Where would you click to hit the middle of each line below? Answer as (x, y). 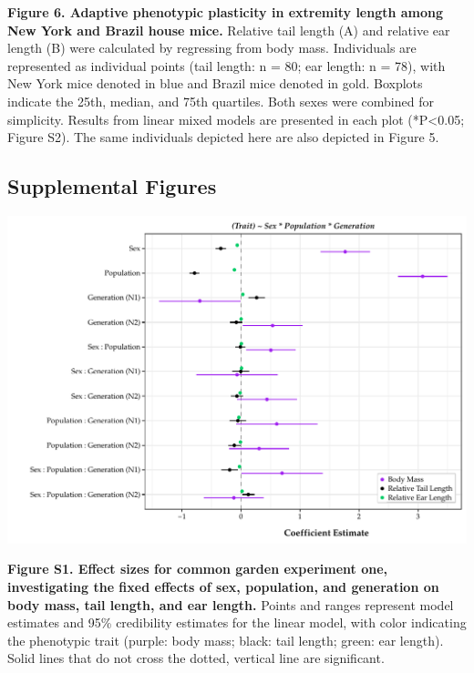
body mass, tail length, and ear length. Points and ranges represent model (231, 604)
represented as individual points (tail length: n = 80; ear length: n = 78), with (227, 65)
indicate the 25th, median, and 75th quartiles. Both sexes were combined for (221, 101)
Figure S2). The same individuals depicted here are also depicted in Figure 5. (223, 137)
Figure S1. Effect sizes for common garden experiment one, (197, 569)
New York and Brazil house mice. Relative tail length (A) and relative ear (229, 30)
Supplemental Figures (112, 186)
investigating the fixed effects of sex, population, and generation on (223, 586)
